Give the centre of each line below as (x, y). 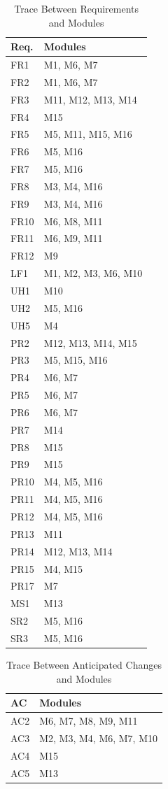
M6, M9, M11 (73, 238)
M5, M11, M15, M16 (88, 134)
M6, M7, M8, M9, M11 (89, 720)
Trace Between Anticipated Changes (84, 664)
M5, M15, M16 (76, 360)
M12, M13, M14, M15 (90, 342)
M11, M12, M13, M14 (90, 99)
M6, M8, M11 (73, 221)
